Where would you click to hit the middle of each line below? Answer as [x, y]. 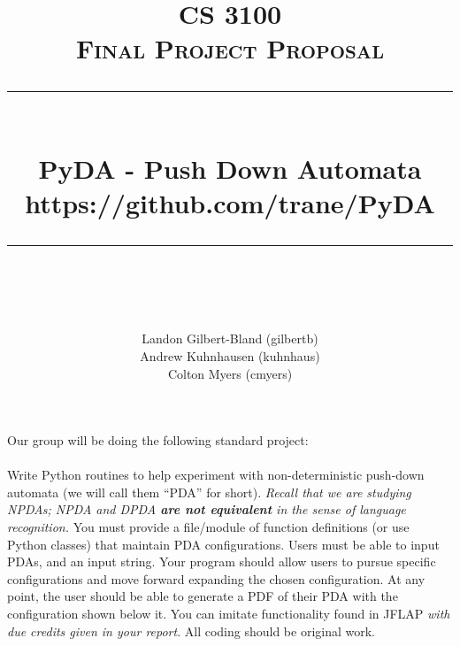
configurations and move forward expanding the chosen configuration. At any [216, 578]
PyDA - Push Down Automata [230, 168]
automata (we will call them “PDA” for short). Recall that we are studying [209, 492]
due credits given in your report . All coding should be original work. [191, 631]
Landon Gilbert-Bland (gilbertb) [230, 338]
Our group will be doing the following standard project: [158, 440]
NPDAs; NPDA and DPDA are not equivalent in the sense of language [207, 509]
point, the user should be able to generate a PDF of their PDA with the [203, 596]
